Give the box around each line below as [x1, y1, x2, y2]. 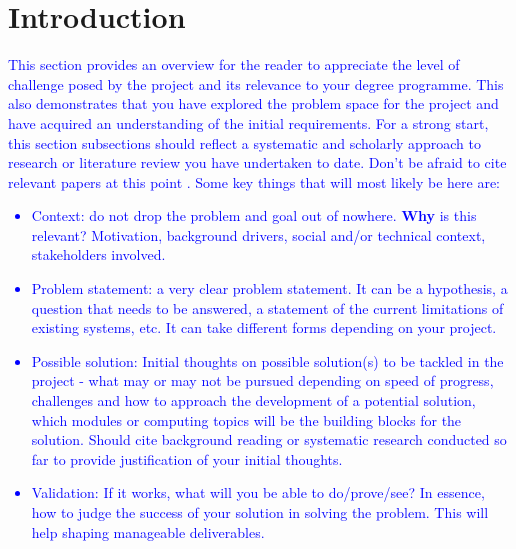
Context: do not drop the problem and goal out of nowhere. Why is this [31, 205, 477, 226]
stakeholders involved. [31, 244, 166, 265]
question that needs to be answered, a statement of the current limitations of [31, 297, 504, 318]
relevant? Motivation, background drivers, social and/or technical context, [31, 224, 486, 245]
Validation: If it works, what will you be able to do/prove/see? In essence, [31, 482, 485, 503]
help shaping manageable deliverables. [31, 521, 265, 542]
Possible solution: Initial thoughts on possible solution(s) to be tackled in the [31, 350, 504, 371]
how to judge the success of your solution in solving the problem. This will [31, 502, 489, 522]
